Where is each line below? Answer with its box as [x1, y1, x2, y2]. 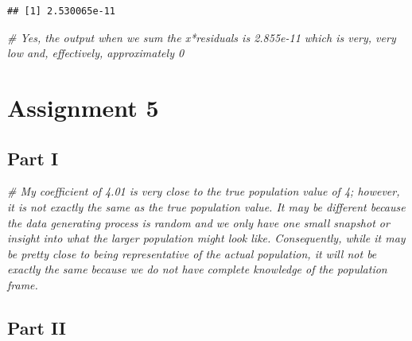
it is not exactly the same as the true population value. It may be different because [7, 198, 406, 215]
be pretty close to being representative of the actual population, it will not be [7, 245, 377, 262]
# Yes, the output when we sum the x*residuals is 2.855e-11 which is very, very [7, 29, 396, 45]
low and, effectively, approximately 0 [7, 45, 185, 61]
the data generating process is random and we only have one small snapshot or [7, 214, 390, 231]
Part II [7, 315, 66, 339]
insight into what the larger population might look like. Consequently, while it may [7, 230, 406, 246]
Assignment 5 [7, 91, 159, 123]
